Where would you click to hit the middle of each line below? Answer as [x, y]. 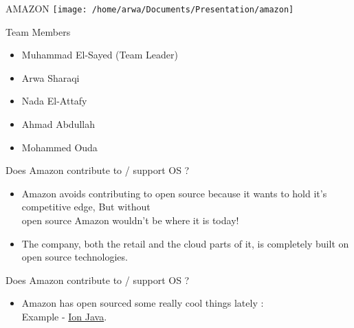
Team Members [38, 31]
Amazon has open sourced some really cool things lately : [143, 303]
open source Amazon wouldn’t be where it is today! [130, 220]
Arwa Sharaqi [51, 77]
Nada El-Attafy [54, 101]
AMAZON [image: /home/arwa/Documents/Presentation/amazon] [150, 8]
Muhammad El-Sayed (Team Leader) [100, 55]
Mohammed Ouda [59, 147]
